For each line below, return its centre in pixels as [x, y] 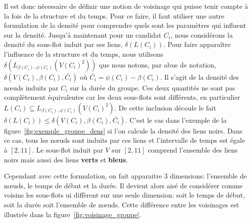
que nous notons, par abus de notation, [158, 64]
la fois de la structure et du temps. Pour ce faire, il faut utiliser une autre [114, 15]
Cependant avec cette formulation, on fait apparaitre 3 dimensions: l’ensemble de [126, 176]
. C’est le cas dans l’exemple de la [176, 120]
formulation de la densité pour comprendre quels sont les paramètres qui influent [125, 25]
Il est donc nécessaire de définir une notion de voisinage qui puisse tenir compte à [126, 6]
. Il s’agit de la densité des [200, 77]
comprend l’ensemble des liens [193, 149]
